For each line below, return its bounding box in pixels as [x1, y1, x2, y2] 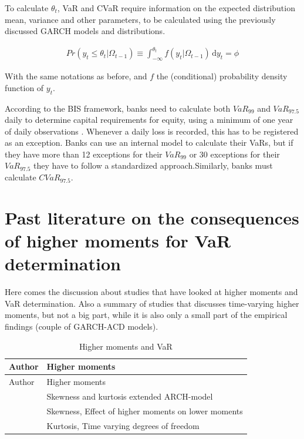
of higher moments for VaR [5, 229, 231, 253]
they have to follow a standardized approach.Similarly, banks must [33, 159, 273, 172]
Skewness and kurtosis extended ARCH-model [46, 390, 213, 402]
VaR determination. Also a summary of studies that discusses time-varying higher [5, 297, 299, 309]
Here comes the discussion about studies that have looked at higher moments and [5, 286, 298, 298]
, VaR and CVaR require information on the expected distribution [57, 2, 295, 14]
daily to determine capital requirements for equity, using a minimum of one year [5, 113, 293, 126]
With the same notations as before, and [5, 70, 147, 82]
